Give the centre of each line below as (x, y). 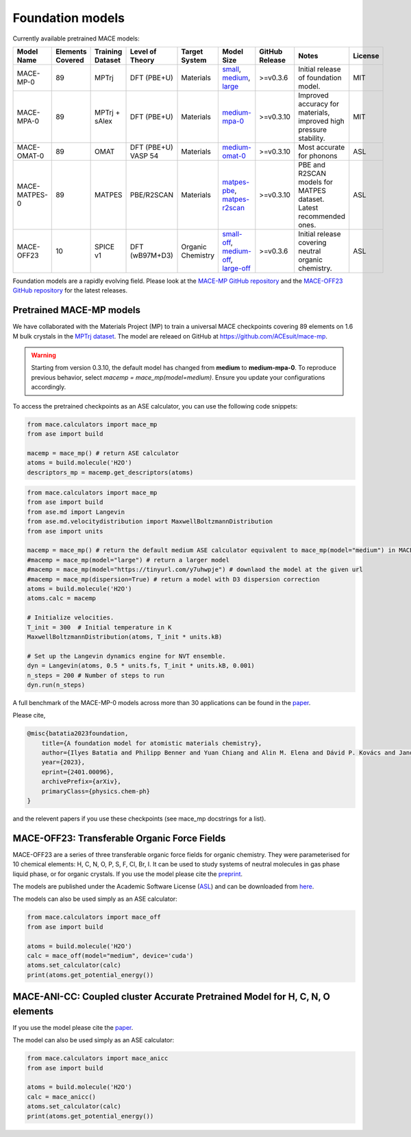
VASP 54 (145, 156)
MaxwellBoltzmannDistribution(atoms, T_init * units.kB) (125, 636)
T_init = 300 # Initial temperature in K (99, 627)
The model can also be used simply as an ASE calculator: (94, 1040)
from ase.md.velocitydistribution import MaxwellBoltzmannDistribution (150, 521)
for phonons (318, 156)
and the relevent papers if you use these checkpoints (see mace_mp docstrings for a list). (139, 818)
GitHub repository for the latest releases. (70, 290)
